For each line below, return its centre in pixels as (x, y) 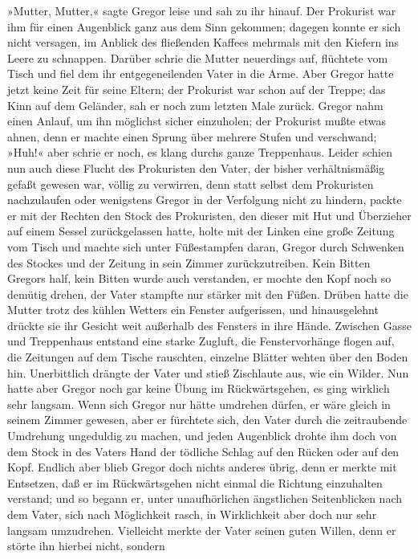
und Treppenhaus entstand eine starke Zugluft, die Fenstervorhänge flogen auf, (201, 341)
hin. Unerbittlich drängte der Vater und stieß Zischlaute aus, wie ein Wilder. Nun (208, 372)
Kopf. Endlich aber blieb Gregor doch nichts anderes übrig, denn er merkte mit (202, 467)
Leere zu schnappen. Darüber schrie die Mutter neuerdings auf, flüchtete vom (198, 57)
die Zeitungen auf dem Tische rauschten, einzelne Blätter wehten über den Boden (208, 357)
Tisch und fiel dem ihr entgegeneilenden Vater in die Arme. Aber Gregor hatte (201, 73)
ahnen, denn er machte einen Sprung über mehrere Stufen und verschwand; (192, 136)
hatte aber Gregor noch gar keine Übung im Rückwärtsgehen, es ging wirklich (199, 388)
